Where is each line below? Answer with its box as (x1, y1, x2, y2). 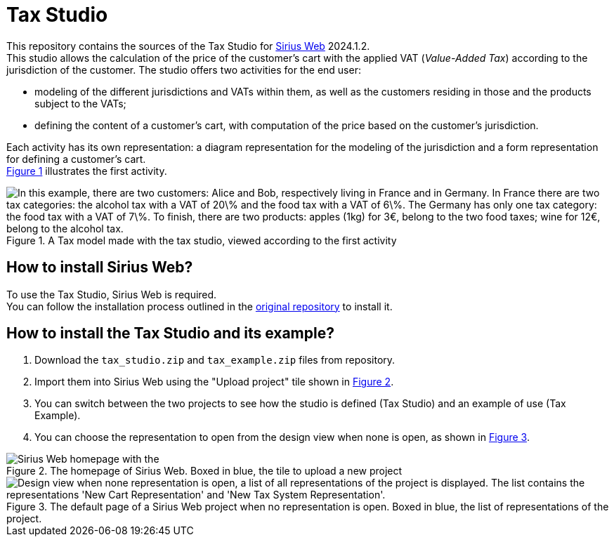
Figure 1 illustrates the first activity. (6, 164, 167, 177)
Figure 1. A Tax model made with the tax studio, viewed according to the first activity (6, 234, 397, 246)
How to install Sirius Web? (6, 258, 193, 277)
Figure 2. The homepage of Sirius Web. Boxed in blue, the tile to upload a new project (6, 465, 403, 477)
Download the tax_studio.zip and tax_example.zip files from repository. (34, 354, 396, 366)
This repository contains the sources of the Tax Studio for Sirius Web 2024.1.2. (6, 39, 370, 52)
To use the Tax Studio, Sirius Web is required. (6, 288, 217, 300)
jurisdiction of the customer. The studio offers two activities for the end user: (6, 63, 361, 76)
